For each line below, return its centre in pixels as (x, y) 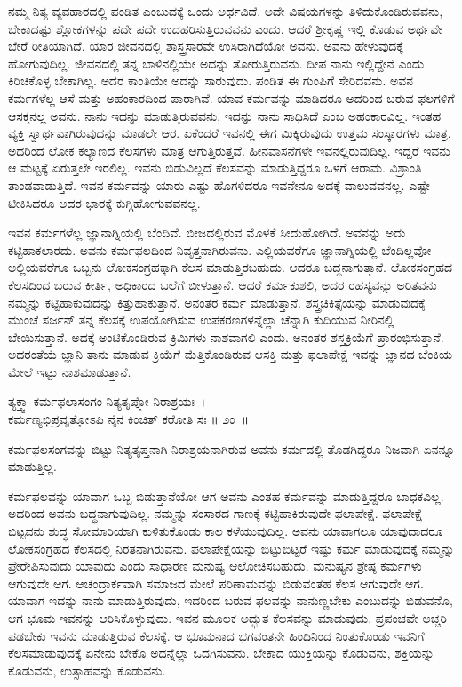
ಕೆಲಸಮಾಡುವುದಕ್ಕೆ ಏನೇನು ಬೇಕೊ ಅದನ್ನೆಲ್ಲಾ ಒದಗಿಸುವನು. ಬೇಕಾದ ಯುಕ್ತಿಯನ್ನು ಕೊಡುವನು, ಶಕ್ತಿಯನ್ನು (221, 653)
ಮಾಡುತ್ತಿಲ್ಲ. (32, 466)
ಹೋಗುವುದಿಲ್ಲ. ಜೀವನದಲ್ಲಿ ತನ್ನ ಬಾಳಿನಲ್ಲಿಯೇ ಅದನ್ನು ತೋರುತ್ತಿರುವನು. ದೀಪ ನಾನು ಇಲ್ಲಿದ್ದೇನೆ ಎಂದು (216, 63)
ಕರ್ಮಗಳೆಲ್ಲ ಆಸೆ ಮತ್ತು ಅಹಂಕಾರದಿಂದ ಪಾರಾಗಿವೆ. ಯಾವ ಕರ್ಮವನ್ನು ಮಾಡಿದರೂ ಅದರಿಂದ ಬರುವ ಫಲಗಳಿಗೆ (231, 97)
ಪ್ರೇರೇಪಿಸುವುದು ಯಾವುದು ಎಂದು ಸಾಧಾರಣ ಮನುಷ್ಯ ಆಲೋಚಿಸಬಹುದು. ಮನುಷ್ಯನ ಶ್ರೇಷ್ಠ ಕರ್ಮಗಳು (215, 566)
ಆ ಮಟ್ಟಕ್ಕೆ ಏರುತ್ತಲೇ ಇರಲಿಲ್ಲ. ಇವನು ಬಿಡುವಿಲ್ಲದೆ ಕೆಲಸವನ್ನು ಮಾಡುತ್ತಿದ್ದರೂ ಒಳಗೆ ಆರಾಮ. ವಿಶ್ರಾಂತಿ (215, 168)
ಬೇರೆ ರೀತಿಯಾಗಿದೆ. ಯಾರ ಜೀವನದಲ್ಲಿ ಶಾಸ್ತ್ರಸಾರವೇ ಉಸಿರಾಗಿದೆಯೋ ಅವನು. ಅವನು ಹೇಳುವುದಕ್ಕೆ (206, 46)
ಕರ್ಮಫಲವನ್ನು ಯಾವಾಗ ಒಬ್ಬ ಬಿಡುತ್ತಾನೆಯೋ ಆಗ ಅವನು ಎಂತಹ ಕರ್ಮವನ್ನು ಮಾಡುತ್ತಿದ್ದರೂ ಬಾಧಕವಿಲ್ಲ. (226, 495)
